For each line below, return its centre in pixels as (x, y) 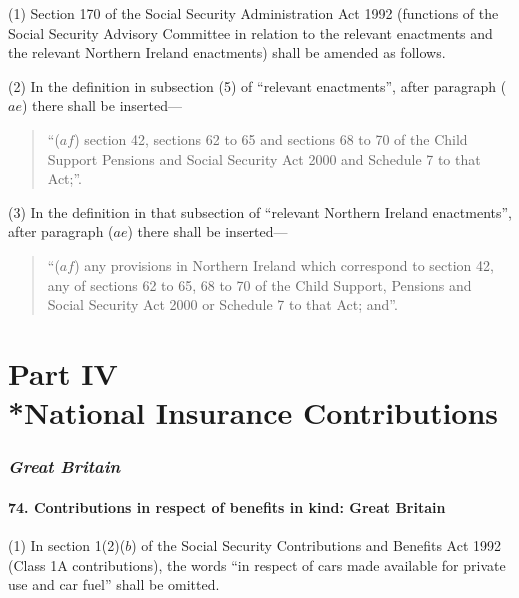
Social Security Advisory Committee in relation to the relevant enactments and (250, 32)
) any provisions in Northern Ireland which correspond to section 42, (284, 264)
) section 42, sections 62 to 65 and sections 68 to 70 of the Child (271, 138)
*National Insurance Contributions (253, 412)
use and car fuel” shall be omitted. (114, 584)
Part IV (63, 372)
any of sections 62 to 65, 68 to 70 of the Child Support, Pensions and (259, 284)
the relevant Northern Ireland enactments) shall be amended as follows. (227, 52)
